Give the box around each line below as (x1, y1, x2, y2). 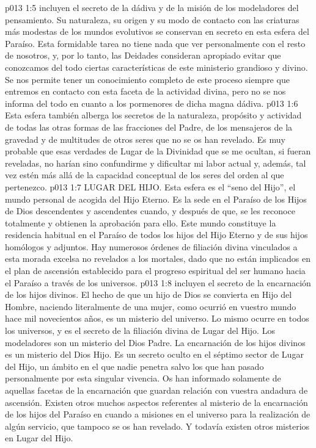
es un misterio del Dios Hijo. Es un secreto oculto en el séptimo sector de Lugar (5, 348, 304, 361)
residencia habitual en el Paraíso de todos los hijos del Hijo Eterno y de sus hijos (5, 228, 308, 241)
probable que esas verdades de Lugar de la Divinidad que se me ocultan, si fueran (5, 145, 311, 157)
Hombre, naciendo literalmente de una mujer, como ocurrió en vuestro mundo (5, 300, 296, 313)
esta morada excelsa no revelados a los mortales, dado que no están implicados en (5, 252, 310, 265)
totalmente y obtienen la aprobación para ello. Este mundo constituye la (5, 216, 276, 229)
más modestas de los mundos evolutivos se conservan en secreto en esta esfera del (5, 25, 309, 38)
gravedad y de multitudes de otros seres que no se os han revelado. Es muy (5, 132, 285, 145)
